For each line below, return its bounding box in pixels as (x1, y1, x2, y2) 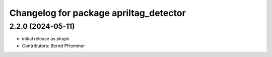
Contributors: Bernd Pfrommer (22, 43, 85, 49)
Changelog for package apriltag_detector (9, 7, 186, 18)
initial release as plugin (22, 36, 70, 42)
